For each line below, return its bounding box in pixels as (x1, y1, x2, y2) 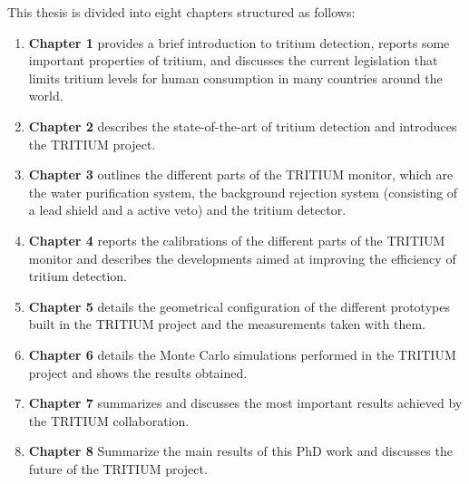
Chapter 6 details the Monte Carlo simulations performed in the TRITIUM (28, 344, 456, 363)
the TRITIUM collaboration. (28, 411, 190, 430)
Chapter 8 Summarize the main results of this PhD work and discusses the (28, 441, 453, 460)
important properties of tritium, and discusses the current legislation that (28, 51, 438, 70)
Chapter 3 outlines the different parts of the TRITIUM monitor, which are (28, 165, 454, 184)
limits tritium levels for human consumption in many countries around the (28, 68, 443, 87)
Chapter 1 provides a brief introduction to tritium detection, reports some (28, 33, 450, 52)
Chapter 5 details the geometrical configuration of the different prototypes (28, 296, 450, 315)
